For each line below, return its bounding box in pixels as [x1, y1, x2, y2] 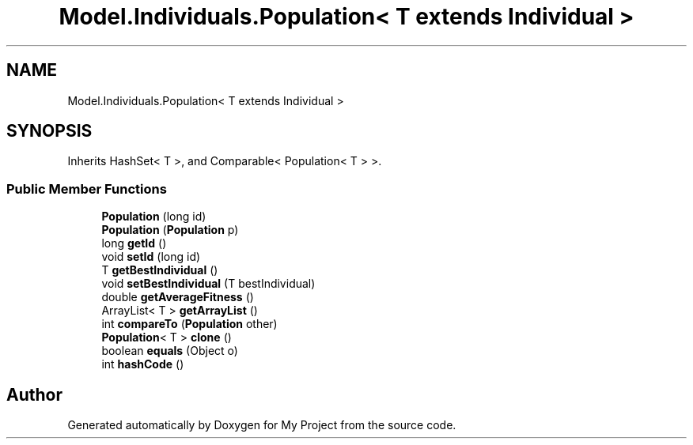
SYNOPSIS [6, 121, 93, 141]
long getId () [101, 236, 167, 251]
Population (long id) [101, 209, 206, 224]
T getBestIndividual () [101, 263, 218, 277]
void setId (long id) [101, 250, 201, 264]
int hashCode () [101, 357, 184, 371]
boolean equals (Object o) [101, 344, 238, 358]
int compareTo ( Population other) [101, 317, 278, 331]
